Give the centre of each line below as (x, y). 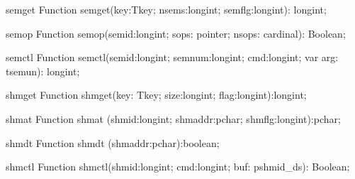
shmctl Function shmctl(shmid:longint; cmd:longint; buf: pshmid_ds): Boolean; (178, 167)
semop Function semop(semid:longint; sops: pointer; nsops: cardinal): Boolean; (176, 33)
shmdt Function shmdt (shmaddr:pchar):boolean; (113, 142)
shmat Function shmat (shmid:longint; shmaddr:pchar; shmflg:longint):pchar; (173, 118)
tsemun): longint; (43, 71)
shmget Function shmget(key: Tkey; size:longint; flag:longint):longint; (156, 95)
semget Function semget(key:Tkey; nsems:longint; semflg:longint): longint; (166, 9)
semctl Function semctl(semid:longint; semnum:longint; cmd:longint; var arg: (172, 57)
